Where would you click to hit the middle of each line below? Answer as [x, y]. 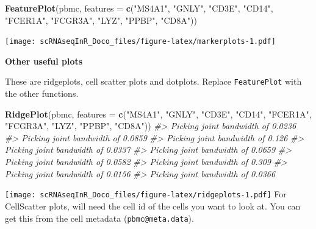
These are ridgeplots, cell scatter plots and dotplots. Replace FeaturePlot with [153, 81]
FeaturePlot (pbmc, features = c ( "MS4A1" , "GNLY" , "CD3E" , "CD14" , [139, 8]
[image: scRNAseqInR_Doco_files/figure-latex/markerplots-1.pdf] [140, 42]
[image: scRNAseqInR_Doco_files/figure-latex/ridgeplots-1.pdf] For [146, 194]
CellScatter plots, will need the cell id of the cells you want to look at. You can [153, 206]
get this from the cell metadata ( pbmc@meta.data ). [99, 218]
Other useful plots [44, 61]
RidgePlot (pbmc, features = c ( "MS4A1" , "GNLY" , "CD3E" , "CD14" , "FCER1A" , [158, 114]
